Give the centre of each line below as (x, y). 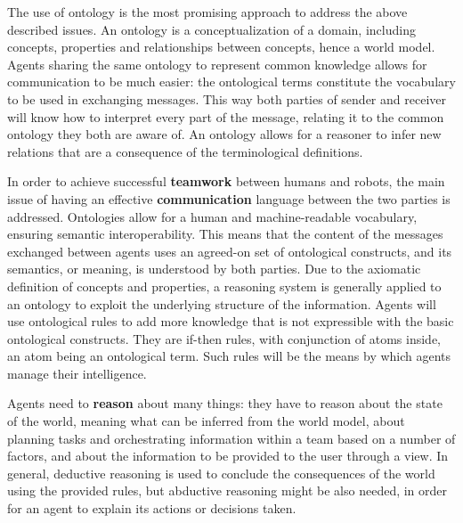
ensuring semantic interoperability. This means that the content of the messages (225, 234)
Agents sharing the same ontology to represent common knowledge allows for (217, 64)
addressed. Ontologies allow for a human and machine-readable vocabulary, (212, 216)
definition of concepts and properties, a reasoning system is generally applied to (224, 286)
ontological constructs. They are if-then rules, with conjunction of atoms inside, (224, 338)
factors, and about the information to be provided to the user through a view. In (228, 456)
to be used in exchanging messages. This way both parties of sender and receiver (227, 98)
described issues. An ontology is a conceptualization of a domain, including (211, 29)
